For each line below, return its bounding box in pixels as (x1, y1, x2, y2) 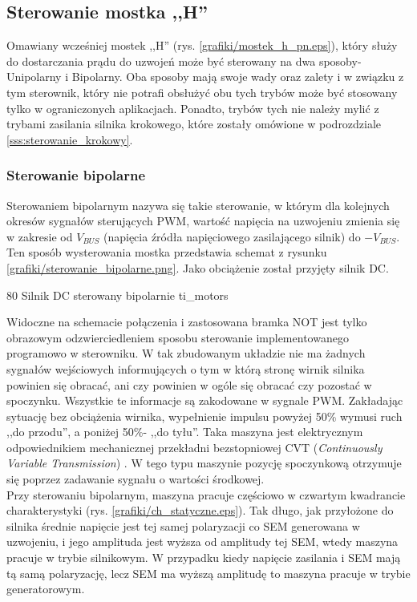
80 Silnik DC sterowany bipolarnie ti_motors (6, 286, 229, 303)
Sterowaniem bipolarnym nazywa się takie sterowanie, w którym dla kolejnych (6, 196, 390, 213)
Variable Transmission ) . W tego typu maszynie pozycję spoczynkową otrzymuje (6, 455, 402, 471)
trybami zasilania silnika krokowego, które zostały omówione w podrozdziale (6, 115, 382, 132)
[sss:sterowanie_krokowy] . (6, 131, 133, 147)
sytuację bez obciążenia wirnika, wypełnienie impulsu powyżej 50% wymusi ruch (6, 407, 403, 424)
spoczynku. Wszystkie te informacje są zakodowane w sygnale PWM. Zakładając (6, 392, 403, 409)
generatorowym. (6, 580, 85, 597)
